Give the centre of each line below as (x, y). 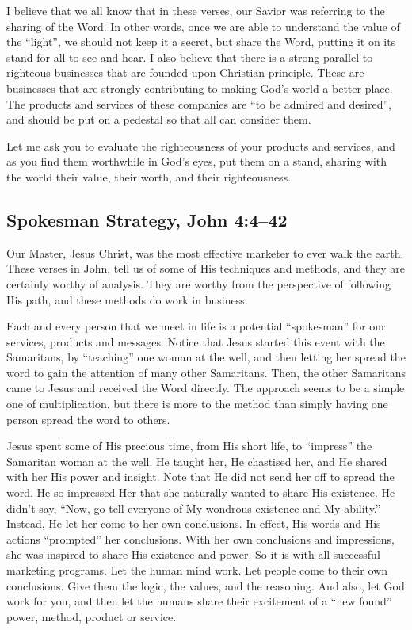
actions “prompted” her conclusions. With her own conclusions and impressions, (200, 538)
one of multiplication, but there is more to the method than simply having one (197, 404)
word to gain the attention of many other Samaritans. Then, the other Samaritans (206, 372)
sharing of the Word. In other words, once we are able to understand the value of (203, 26)
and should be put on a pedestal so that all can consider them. (159, 119)
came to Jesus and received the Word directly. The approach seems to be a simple (206, 388)
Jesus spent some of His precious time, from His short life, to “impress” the (189, 446)
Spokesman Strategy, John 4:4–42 (147, 219)
